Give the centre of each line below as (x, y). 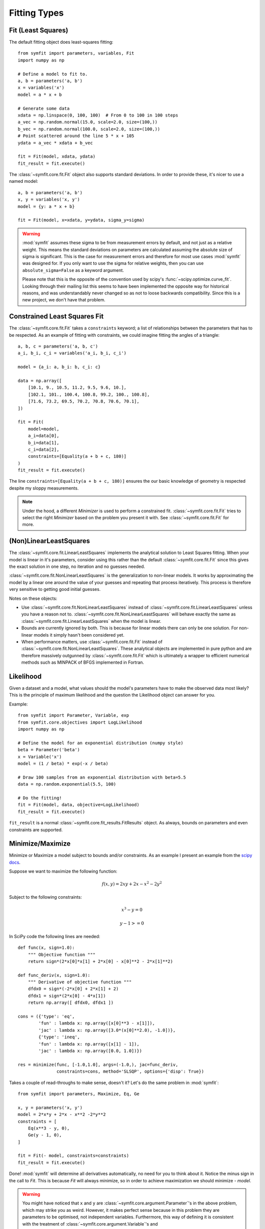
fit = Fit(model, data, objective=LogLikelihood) (79, 805)
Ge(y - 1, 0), (45, 1135)
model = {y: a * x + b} (46, 206)
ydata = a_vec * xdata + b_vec (55, 143)
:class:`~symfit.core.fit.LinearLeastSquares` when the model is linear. (91, 621)
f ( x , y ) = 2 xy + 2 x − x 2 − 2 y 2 (132, 884)
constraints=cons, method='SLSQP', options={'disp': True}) (130, 1071)
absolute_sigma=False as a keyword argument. (73, 270)
